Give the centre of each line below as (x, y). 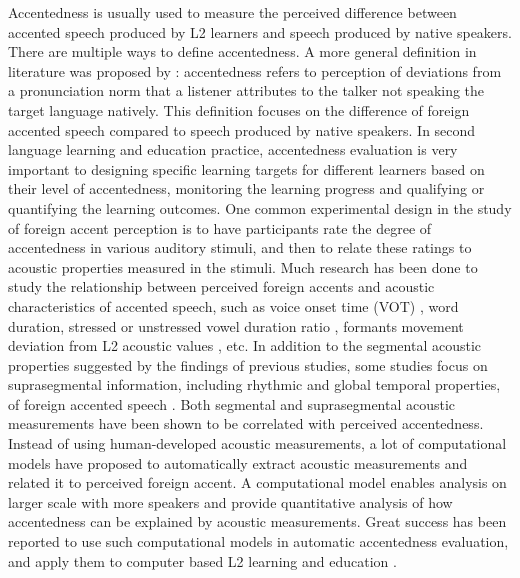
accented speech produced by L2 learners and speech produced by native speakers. (260, 31)
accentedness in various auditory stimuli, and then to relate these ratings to (240, 247)
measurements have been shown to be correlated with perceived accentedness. (246, 423)
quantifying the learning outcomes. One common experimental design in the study (260, 207)
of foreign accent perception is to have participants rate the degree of (220, 227)
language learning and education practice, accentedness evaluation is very (233, 149)
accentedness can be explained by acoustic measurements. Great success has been (257, 521)
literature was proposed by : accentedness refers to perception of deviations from (255, 70)
